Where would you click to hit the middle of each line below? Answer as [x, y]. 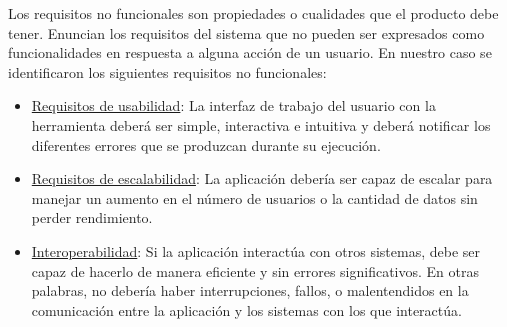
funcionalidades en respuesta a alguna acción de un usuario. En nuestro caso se [250, 52]
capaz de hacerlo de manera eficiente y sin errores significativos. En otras [255, 270]
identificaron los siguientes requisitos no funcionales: [167, 71]
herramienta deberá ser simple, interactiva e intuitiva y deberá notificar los [261, 124]
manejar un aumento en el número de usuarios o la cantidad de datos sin [254, 197]
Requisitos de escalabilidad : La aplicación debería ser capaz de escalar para [262, 178]
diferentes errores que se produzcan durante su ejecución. [206, 144]
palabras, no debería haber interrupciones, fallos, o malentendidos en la [250, 290]
